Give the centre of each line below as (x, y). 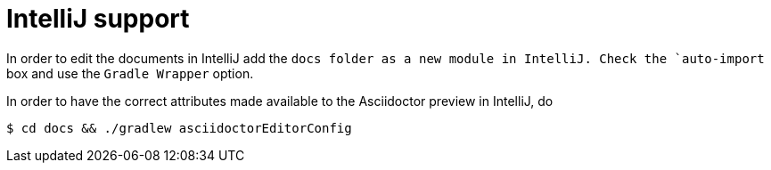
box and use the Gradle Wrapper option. (130, 73)
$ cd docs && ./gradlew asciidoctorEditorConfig (179, 128)
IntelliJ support (98, 19)
